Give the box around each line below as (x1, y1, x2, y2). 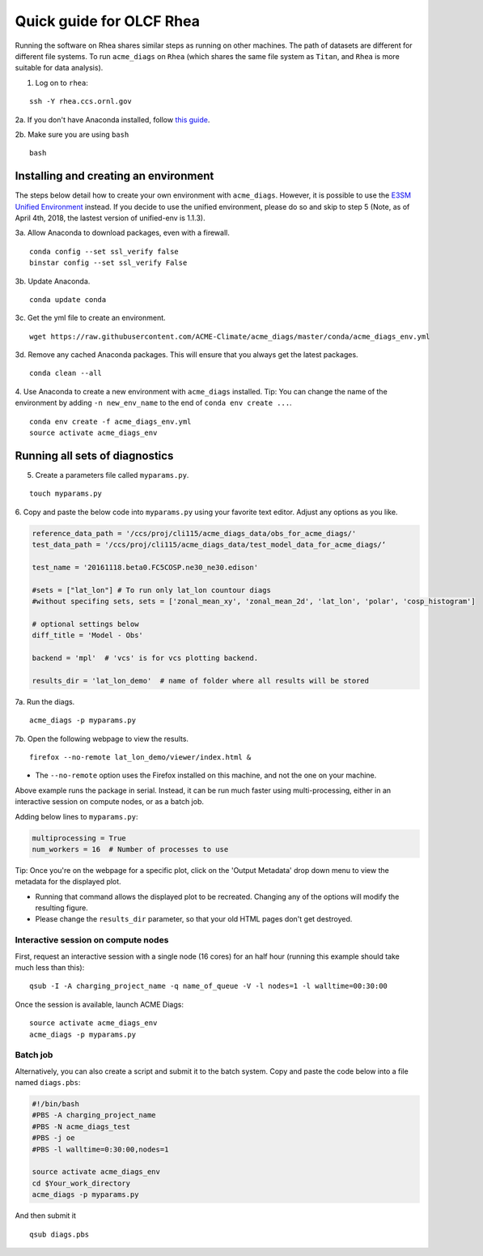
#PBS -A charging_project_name (32, 1110, 157, 1120)
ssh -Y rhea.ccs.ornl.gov (29, 97, 133, 106)
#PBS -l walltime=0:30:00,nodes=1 (32, 1144, 169, 1154)
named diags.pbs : (15, 1078, 81, 1088)
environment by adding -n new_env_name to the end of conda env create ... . (15, 398, 292, 408)
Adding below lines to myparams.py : (15, 811, 138, 821)
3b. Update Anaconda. (15, 276, 91, 286)
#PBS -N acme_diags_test (32, 1122, 131, 1131)
